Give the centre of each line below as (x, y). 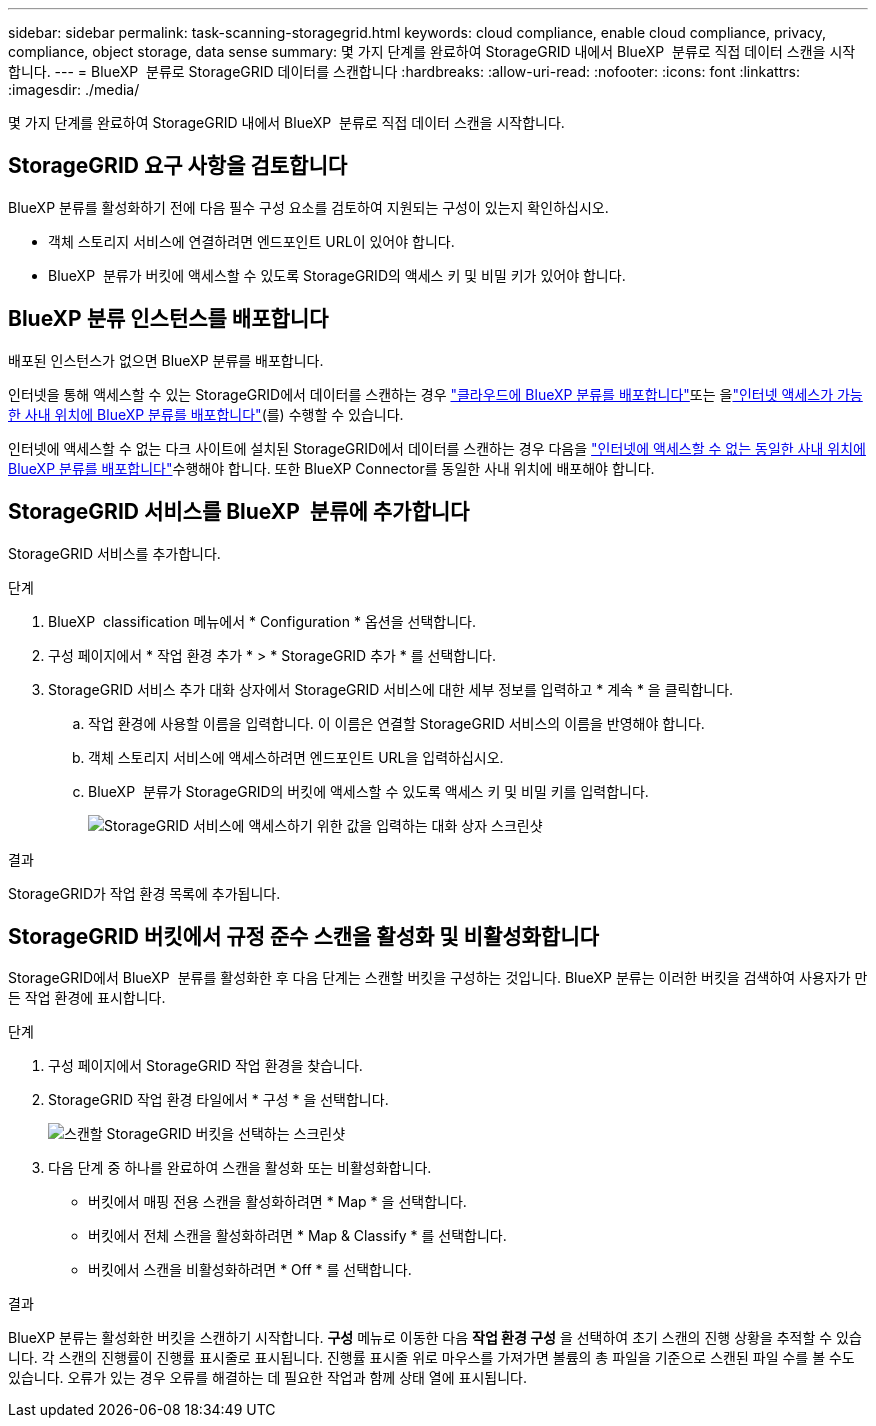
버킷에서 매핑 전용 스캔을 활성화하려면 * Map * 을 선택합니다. (277, 1202)
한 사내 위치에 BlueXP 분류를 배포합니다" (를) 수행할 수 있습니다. (206, 414)
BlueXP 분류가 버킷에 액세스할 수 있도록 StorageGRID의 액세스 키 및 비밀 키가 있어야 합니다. (337, 275)
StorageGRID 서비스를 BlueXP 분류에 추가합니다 (239, 512)
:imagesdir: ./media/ (74, 89)
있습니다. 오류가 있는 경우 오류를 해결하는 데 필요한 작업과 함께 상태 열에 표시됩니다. (267, 1378)
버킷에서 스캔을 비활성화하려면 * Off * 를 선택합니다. (250, 1270)
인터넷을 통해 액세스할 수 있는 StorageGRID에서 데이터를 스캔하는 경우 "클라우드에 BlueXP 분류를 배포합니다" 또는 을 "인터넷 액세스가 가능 (435, 394)
